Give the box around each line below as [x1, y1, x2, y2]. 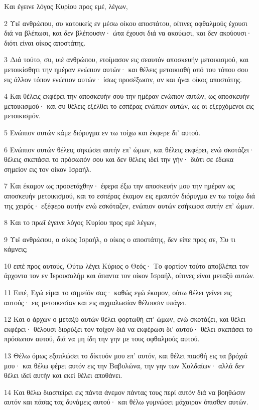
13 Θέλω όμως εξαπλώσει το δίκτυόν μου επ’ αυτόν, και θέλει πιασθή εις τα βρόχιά [4, 350, 248, 361]
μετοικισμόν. [4, 110, 41, 121]
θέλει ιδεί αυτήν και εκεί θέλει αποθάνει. [4, 370, 122, 380]
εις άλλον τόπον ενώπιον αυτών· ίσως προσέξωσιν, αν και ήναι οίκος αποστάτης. [4, 74, 242, 84]
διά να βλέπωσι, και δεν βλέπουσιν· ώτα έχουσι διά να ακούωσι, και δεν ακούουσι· [4, 28, 252, 38]
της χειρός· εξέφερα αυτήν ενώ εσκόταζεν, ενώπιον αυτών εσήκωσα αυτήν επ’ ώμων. [4, 200, 254, 211]
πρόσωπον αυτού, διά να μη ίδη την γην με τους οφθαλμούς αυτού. [4, 333, 200, 344]
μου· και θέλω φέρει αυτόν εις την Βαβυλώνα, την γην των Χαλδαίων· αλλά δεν [4, 360, 244, 370]
